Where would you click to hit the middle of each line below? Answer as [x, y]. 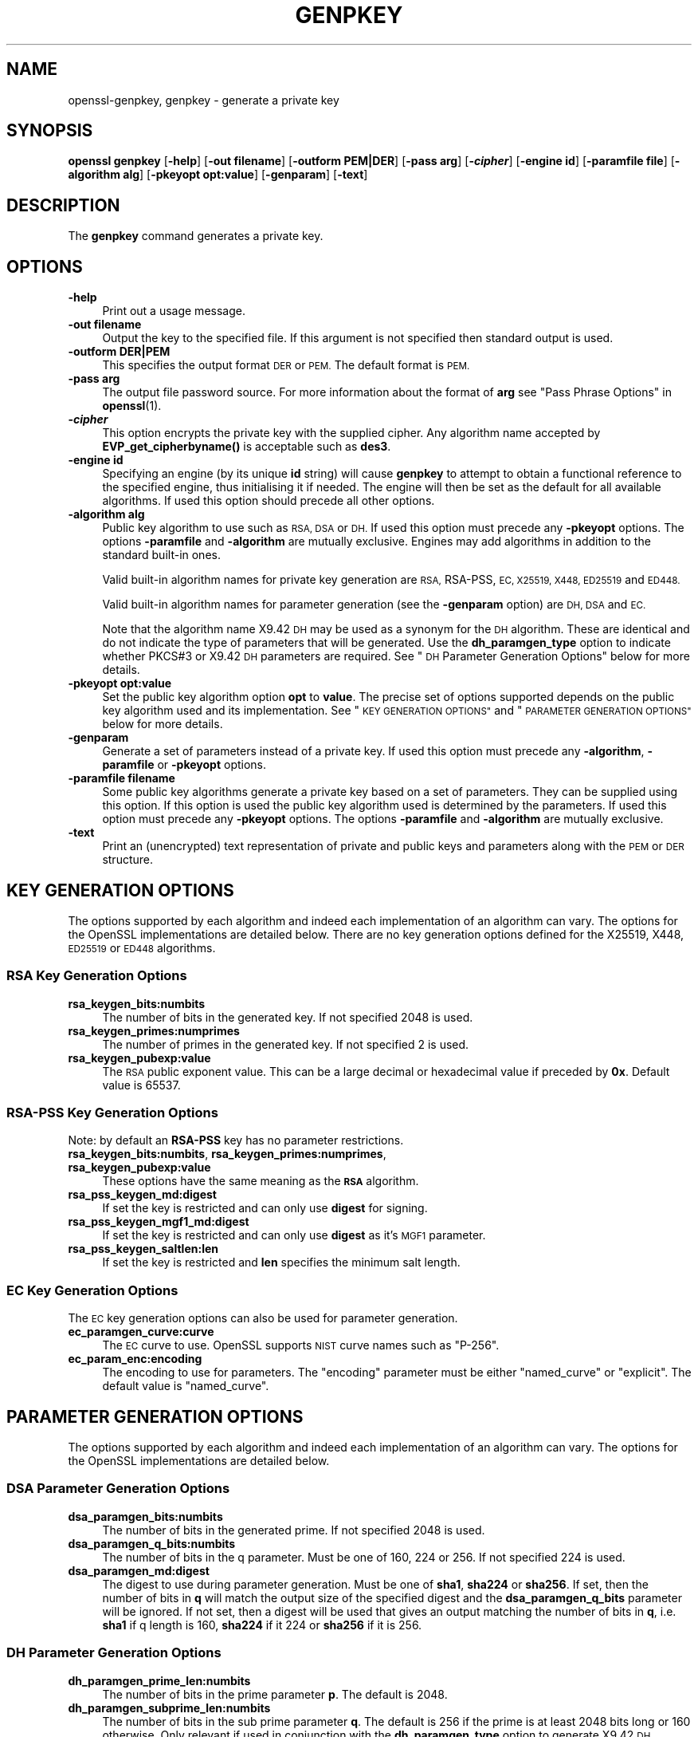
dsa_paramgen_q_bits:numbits [152, 1543]
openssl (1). [132, 406]
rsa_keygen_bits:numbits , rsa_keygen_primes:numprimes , [227, 1154]
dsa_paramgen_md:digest [139, 1570]
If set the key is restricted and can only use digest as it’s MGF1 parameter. [294, 1235]
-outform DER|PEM [119, 352]
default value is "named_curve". [186, 1386]
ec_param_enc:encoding [135, 1359]
